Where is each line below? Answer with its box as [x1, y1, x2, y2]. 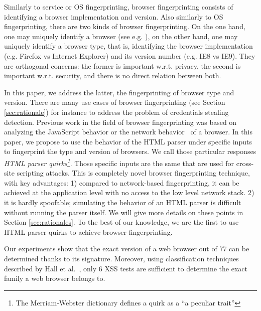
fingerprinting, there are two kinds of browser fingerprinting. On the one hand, [4, 21, 245, 32]
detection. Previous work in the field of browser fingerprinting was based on [4, 116, 237, 127]
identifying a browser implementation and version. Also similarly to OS [4, 11, 223, 22]
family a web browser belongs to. [4, 273, 105, 283]
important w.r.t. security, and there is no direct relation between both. [4, 70, 221, 81]
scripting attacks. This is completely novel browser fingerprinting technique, [17, 168, 250, 178]
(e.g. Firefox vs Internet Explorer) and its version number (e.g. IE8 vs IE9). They [4, 50, 255, 61]
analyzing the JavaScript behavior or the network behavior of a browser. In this [4, 126, 252, 137]
